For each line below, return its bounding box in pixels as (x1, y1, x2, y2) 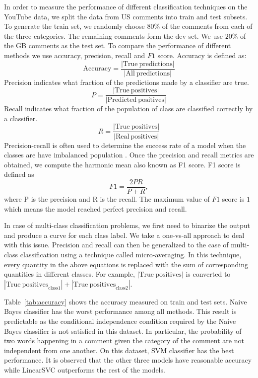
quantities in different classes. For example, (4, 269, 135, 279)
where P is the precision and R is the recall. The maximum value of (4, 193, 210, 204)
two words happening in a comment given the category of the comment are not (4, 335, 244, 346)
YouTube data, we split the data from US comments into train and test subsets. (4, 11, 248, 21)
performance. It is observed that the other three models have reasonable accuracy (4, 355, 252, 365)
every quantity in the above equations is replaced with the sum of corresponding (4, 259, 249, 269)
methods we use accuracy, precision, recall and (4, 50, 145, 60)
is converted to (186, 269, 231, 279)
